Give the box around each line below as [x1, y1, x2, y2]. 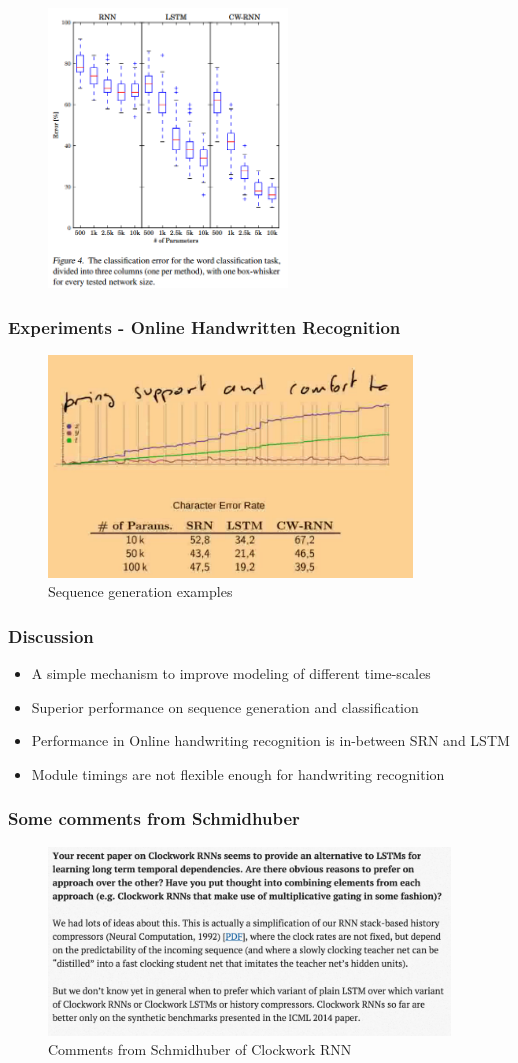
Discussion [8, 623, 94, 648]
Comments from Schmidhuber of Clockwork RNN [48, 1039, 352, 1060]
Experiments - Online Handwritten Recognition [8, 314, 401, 339]
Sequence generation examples [48, 581, 233, 602]
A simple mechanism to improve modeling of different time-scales [31, 663, 431, 684]
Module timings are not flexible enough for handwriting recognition [31, 763, 445, 784]
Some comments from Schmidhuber [8, 806, 300, 831]
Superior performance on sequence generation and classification [31, 696, 419, 717]
